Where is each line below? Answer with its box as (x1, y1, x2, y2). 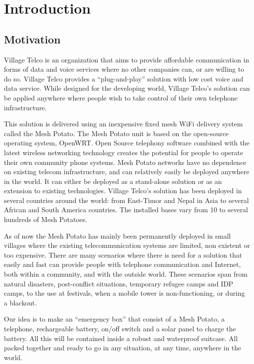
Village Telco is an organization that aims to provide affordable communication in (4, 54, 249, 64)
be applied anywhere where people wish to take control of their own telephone (4, 92, 238, 102)
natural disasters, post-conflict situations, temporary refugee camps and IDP (4, 278, 233, 288)
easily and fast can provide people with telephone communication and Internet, (4, 259, 241, 269)
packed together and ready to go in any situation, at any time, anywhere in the (4, 343, 241, 353)
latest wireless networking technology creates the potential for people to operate (4, 147, 243, 157)
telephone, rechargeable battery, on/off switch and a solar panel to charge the (4, 324, 236, 334)
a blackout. (4, 297, 37, 307)
